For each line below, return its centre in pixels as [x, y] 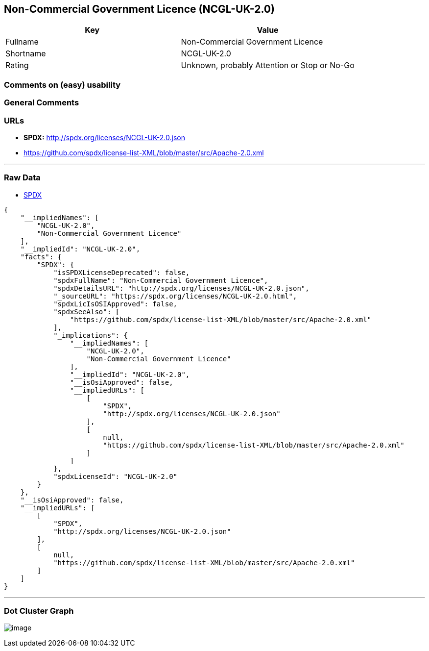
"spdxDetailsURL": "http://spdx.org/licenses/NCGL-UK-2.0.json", [181, 288]
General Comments [42, 103]
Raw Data [22, 178]
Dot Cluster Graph [39, 611]
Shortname [26, 54]
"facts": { [41, 257]
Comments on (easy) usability [62, 85]
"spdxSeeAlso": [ [87, 312]
